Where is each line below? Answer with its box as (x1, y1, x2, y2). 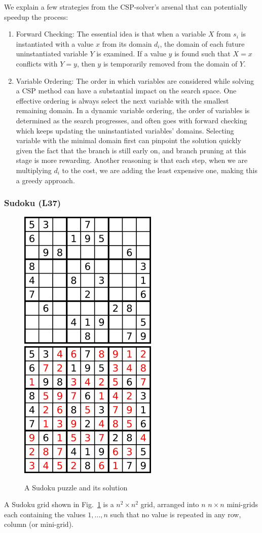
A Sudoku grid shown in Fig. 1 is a (4, 499, 114, 510)
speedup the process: (4, 11, 68, 22)
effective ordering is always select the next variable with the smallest (16, 95, 229, 106)
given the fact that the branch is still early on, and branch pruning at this (16, 145, 246, 155)
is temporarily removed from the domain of (103, 58, 238, 69)
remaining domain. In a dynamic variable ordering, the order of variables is (16, 105, 250, 116)
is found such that (174, 48, 231, 59)
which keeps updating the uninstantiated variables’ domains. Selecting (16, 125, 234, 136)
